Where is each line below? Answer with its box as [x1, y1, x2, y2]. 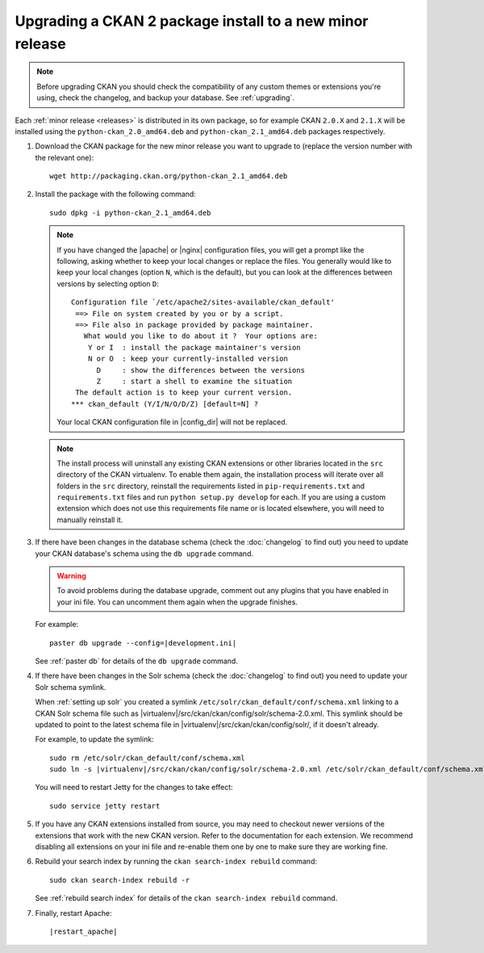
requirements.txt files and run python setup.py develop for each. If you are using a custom [56, 492, 386, 502]
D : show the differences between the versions [96, 366, 306, 374]
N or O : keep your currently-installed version [87, 354, 288, 363]
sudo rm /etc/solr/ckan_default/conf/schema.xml [49, 753, 245, 763]
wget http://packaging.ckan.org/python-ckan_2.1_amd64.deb [49, 172, 288, 181]
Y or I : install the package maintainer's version [87, 343, 302, 352]
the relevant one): [35, 153, 94, 162]
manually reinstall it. [56, 515, 123, 525]
